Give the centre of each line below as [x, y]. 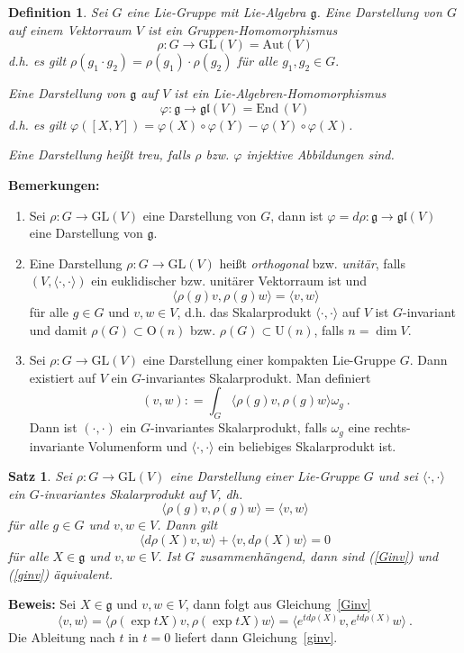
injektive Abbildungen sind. [320, 154]
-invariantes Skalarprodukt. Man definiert [256, 377]
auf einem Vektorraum [70, 29]
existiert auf [63, 377]
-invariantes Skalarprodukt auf [123, 493]
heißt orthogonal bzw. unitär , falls [312, 263]
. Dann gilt [187, 525]
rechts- [392, 427]
